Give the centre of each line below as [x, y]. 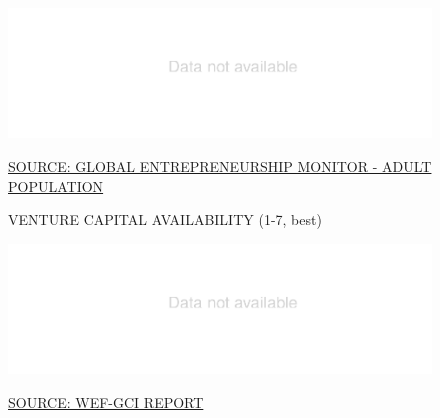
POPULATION [56, 185]
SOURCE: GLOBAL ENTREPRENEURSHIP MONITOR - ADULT [220, 166]
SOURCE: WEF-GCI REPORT [106, 401]
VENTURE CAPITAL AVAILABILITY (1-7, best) [165, 219]
